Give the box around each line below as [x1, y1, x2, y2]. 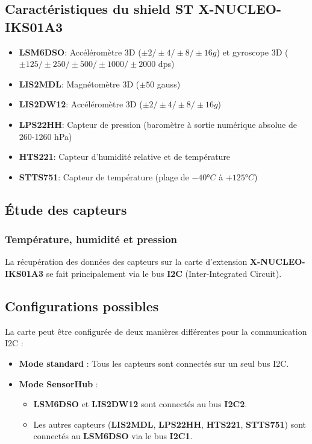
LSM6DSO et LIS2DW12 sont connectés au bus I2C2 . [33, 398, 248, 410]
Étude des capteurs [5, 200, 127, 218]
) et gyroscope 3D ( [216, 45, 289, 58]
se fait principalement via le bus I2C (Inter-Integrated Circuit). [46, 267, 282, 279]
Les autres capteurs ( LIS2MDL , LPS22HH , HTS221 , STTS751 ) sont [33, 417, 307, 430]
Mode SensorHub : [19, 377, 98, 390]
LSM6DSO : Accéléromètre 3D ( [19, 45, 142, 58]
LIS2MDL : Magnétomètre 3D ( [19, 77, 140, 90]
